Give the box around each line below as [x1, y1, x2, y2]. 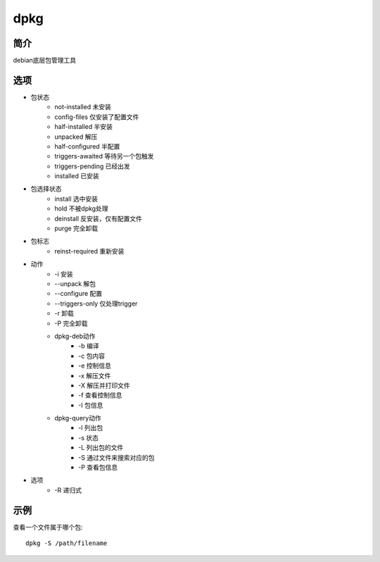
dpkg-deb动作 [54, 332, 96, 340]
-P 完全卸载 [54, 319, 88, 327]
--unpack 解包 [54, 280, 96, 288]
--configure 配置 [54, 289, 103, 298]
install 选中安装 [54, 194, 99, 203]
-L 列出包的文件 [78, 444, 124, 452]
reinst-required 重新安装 [54, 246, 125, 255]
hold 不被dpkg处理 [54, 204, 108, 213]
